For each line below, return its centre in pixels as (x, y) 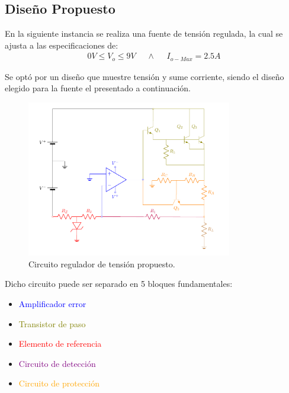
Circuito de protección (59, 383)
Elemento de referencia (60, 344)
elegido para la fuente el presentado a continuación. (98, 88)
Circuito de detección (57, 363)
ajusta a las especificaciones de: (62, 45)
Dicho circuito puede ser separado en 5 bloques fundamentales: (119, 284)
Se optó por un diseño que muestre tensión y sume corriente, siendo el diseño (144, 76)
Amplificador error (52, 304)
